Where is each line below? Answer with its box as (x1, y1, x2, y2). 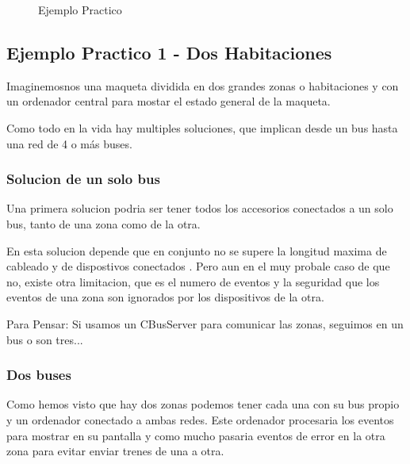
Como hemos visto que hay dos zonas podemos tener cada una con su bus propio (6, 396, 400, 412)
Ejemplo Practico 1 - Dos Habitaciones (6, 40, 332, 64)
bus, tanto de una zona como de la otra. (6, 215, 201, 232)
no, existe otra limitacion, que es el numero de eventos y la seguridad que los (6, 273, 380, 290)
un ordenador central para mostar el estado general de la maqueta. (6, 93, 331, 109)
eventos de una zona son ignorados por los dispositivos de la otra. (6, 289, 324, 305)
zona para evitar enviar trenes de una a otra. (6, 443, 224, 459)
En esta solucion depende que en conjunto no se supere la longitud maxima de (6, 242, 387, 259)
